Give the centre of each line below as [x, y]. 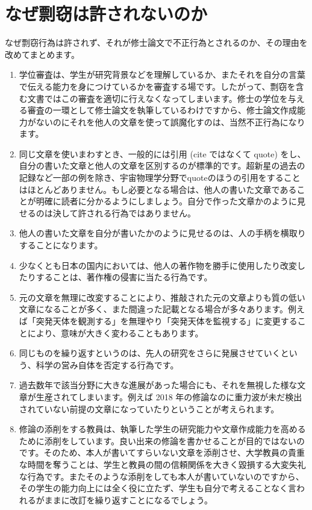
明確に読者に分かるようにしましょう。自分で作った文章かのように [166, 201]
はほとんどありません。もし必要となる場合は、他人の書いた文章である [158, 189]
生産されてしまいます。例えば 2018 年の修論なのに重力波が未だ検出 [169, 396]
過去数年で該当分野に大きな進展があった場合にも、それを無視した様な [158, 385]
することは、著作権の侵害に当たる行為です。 [124, 277]
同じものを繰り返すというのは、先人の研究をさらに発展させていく [150, 353]
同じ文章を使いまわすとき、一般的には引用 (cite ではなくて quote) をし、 [162, 153]
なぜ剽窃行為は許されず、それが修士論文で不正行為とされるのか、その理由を [156, 42]
